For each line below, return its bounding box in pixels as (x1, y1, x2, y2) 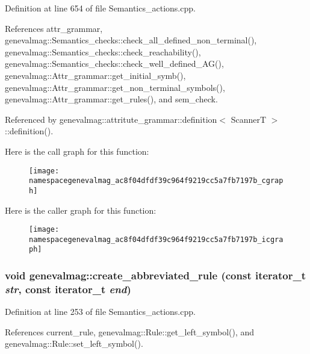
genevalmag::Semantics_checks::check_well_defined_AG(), (5, 57, 224, 70)
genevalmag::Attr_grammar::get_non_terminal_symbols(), (5, 81, 225, 93)
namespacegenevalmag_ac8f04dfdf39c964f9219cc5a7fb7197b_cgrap (29, 176, 284, 185)
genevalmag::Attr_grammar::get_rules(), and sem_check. (5, 93, 218, 105)
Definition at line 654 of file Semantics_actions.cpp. (5, 2, 196, 14)
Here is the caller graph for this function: (5, 203, 157, 216)
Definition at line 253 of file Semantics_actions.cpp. (5, 305, 196, 318)
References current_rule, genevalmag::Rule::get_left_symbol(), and (5, 325, 255, 338)
